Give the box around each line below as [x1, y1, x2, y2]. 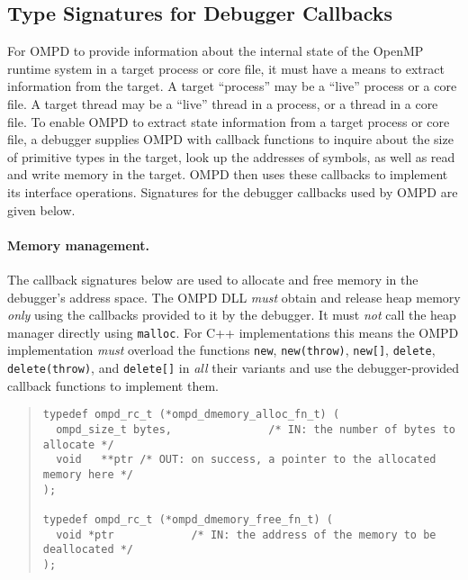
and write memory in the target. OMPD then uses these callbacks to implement [7, 165, 448, 184]
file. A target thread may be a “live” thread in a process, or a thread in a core [7, 94, 438, 113]
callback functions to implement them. [7, 376, 219, 394]
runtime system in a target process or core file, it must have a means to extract [7, 59, 445, 77]
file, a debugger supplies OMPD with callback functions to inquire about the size [7, 130, 454, 149]
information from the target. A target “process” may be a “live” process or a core [7, 77, 457, 95]
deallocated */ [42, 543, 134, 557]
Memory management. [7, 235, 150, 254]
